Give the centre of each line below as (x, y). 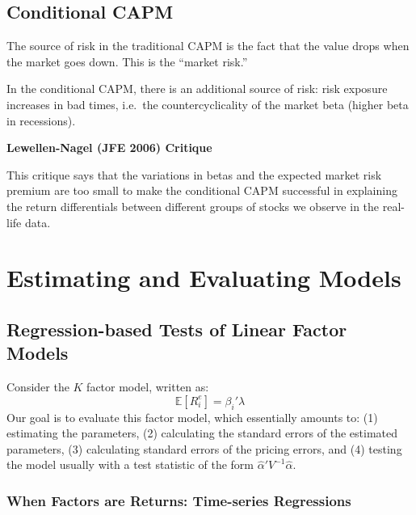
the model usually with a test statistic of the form (130, 464)
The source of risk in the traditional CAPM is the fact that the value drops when (208, 46)
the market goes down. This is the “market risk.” (127, 61)
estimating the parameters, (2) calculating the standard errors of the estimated (202, 433)
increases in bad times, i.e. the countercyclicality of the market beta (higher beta (208, 104)
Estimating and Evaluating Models (204, 278)
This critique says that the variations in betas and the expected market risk (194, 174)
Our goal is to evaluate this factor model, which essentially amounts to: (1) (192, 417)
